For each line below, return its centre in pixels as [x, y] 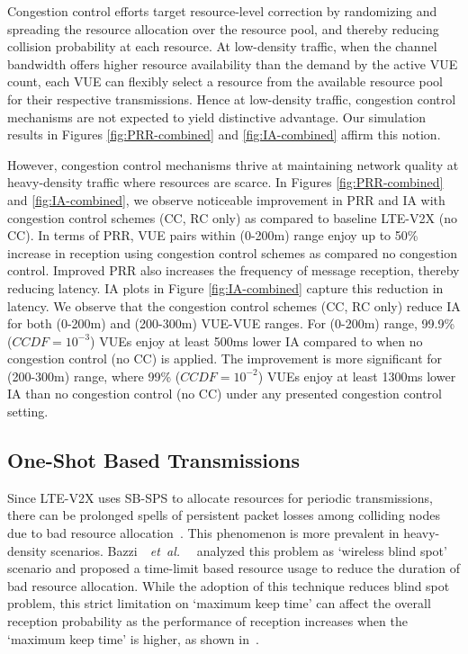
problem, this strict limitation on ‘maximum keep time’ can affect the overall [219, 603]
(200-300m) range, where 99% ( [94, 376]
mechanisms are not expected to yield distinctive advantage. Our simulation [217, 116]
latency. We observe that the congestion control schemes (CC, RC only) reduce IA [234, 305]
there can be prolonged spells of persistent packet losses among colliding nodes [224, 515]
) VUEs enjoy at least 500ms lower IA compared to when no [256, 340]
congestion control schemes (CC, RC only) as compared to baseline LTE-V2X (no [232, 217]
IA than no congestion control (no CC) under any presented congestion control [225, 394]
